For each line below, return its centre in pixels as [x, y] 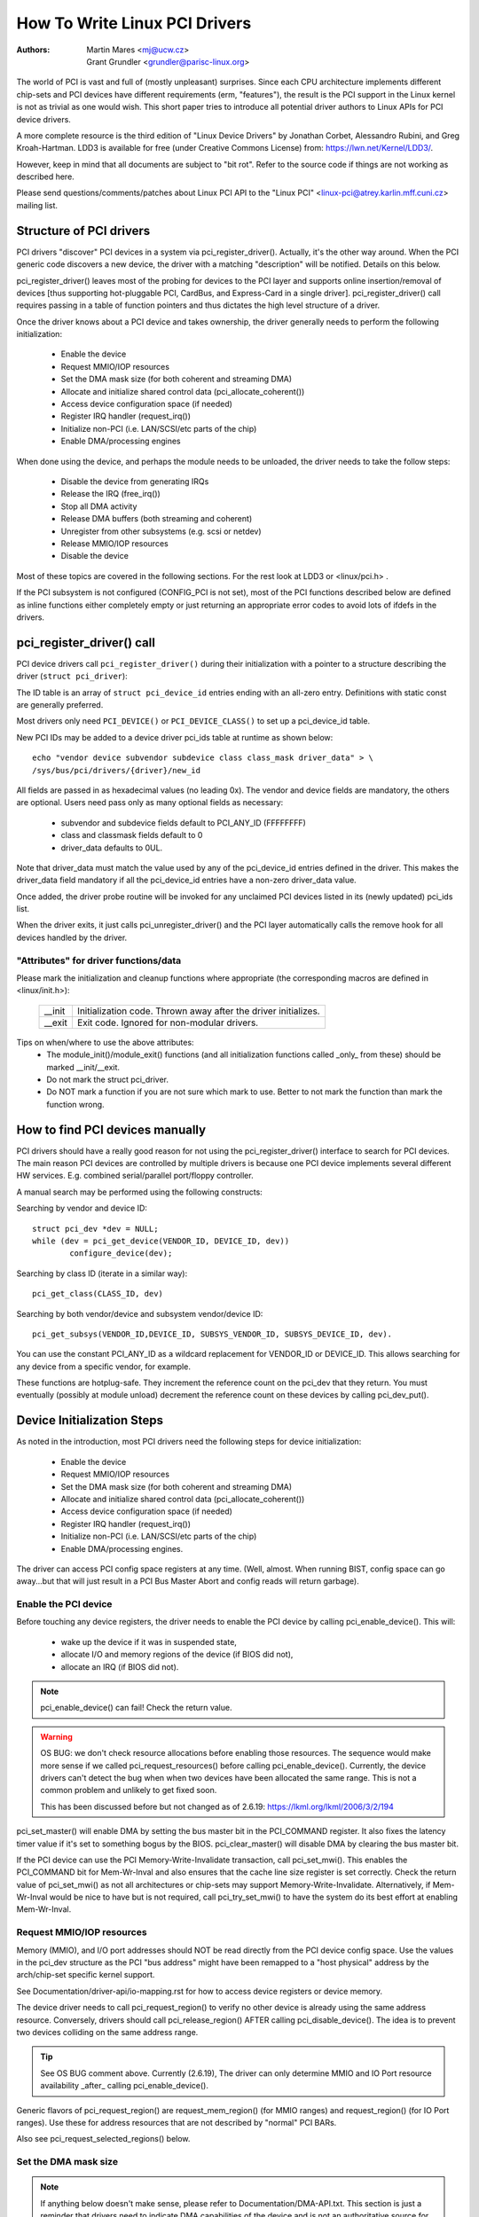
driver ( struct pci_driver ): [72, 676]
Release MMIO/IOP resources [114, 543]
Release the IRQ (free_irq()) [111, 494]
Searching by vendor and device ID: [82, 1208]
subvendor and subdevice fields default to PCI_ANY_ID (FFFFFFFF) [183, 823]
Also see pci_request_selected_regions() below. [103, 2139]
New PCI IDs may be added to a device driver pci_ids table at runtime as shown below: [175, 737]
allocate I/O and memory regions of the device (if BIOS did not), [177, 1655]
